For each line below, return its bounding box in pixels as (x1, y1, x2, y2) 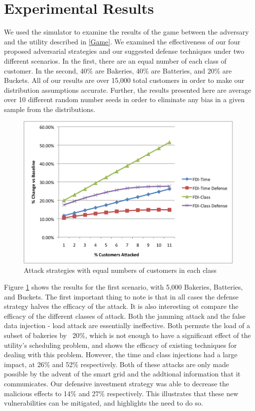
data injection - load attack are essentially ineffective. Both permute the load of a (4, 320, 250, 331)
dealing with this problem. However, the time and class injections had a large (4, 349, 238, 360)
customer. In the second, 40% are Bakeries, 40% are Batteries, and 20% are (4, 65, 232, 75)
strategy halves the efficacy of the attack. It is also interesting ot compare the (4, 301, 239, 311)
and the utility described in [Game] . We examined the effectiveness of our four (4, 36, 241, 46)
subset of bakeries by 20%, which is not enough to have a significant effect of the (4, 330, 251, 340)
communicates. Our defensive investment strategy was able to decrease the (4, 378, 229, 388)
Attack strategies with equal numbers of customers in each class (24, 265, 217, 275)
